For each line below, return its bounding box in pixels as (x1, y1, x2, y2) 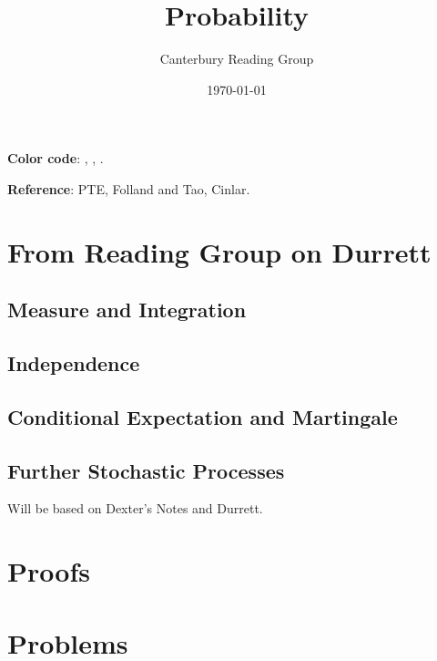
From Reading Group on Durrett (7, 232, 432, 270)
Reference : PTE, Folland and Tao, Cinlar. (7, 179, 250, 198)
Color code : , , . (7, 149, 104, 168)
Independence (7, 349, 140, 377)
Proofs (7, 553, 90, 590)
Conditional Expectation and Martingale (7, 402, 398, 430)
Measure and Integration (7, 295, 247, 324)
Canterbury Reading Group (159, 49, 314, 68)
